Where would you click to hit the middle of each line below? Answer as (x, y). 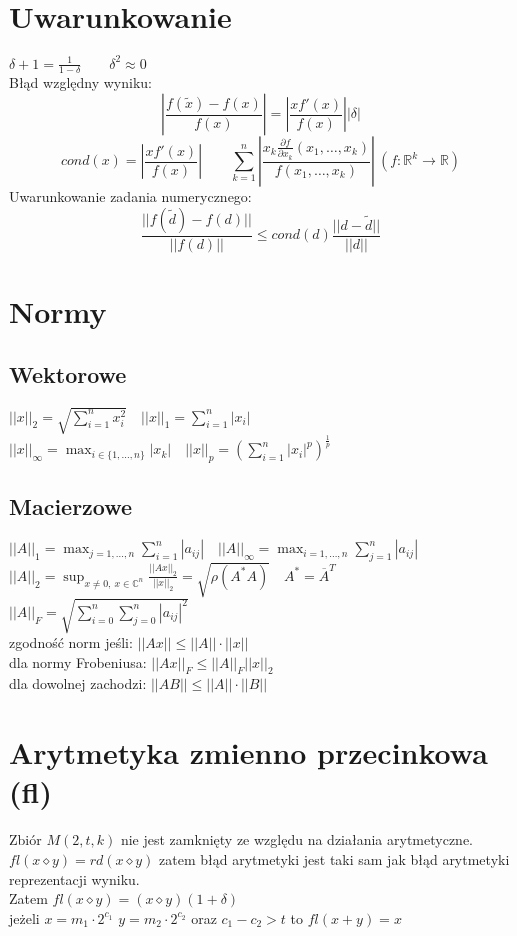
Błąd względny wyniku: (80, 82)
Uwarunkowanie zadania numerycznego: (130, 196)
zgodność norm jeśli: (71, 642)
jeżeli (24, 917)
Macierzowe (71, 506)
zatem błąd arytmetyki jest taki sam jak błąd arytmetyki (334, 858)
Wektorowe (68, 374)
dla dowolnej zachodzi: (78, 683)
